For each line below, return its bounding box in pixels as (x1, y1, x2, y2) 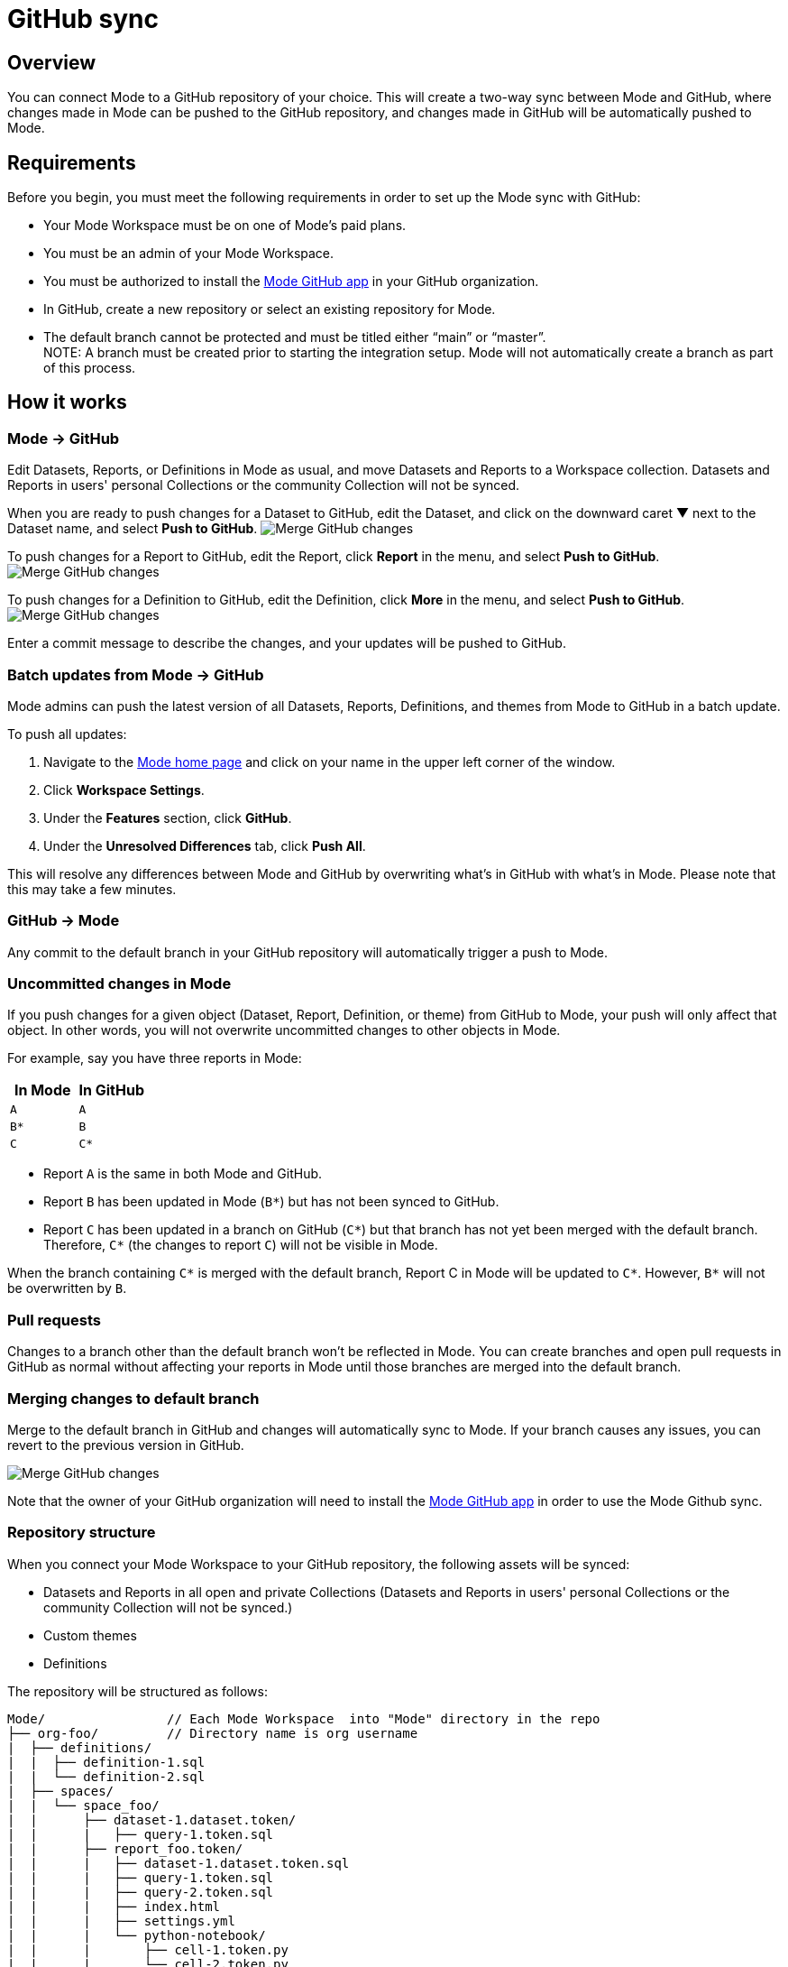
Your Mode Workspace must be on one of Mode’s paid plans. (43, 217, 407, 234)
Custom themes (43, 1627, 137, 1643)
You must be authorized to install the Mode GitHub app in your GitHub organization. (43, 273, 539, 290)
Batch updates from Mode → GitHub (7, 665, 264, 684)
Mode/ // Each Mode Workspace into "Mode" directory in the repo (7, 1711, 600, 1726)
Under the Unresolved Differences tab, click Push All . (43, 837, 366, 854)
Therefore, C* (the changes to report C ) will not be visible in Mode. (43, 1237, 438, 1253)
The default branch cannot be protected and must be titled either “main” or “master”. (43, 329, 546, 346)
